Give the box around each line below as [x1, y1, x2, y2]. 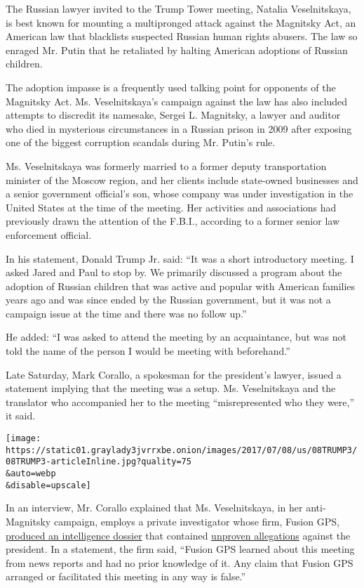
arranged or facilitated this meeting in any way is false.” [6, 569, 246, 584]
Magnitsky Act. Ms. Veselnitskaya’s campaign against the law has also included [6, 93, 348, 108]
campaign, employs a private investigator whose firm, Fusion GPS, [53, 514, 339, 528]
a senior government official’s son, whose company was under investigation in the [6, 186, 353, 201]
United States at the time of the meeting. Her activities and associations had [6, 200, 337, 214]
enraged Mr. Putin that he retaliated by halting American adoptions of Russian [6, 42, 348, 57]
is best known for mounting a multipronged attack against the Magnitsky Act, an [6, 15, 356, 30]
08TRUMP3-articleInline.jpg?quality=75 [6, 457, 191, 467]
